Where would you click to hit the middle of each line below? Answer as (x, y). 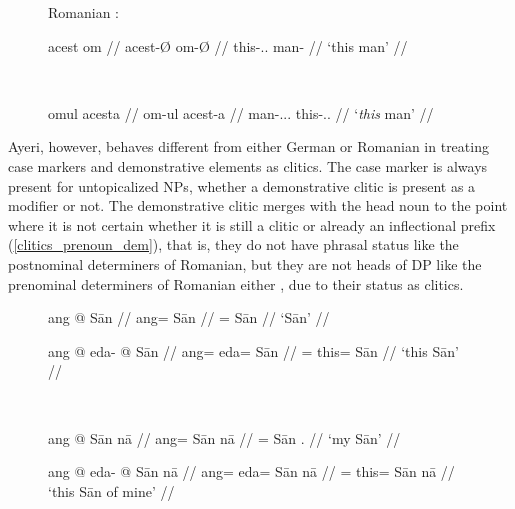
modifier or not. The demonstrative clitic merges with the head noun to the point (258, 205)
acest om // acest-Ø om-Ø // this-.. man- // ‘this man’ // (228, 45)
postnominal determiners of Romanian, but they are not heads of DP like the (245, 263)
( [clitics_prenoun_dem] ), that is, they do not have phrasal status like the (233, 244)
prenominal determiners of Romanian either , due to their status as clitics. (236, 283)
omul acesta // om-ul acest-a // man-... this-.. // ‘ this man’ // (241, 112)
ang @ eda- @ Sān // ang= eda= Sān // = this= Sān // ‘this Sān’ (253, 350)
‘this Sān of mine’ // (111, 490)
